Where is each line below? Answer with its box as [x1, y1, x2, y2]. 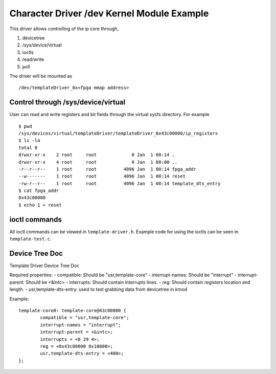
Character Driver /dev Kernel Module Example [9, 8, 209, 19]
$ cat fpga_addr [18, 188, 59, 194]
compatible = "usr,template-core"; [40, 315, 129, 321]
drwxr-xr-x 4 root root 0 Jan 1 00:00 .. [18, 159, 178, 165]
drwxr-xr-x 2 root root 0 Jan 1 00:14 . [18, 152, 175, 158]
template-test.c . [9, 236, 52, 242]
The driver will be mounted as [9, 73, 73, 79]
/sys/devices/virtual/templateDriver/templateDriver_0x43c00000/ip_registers [18, 130, 218, 136]
